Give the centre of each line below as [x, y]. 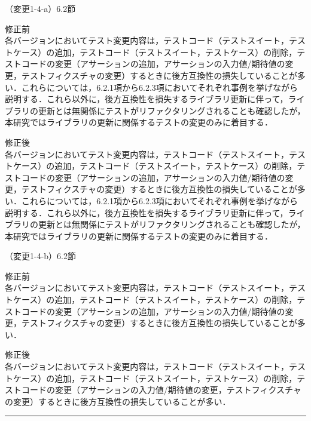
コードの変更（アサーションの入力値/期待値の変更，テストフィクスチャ [161, 390]
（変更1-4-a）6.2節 [40, 8]
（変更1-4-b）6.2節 [40, 256]
